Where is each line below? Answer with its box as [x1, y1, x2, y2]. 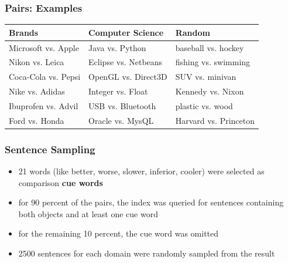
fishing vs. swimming [175, 56, 251, 68]
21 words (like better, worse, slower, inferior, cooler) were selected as [18, 165, 265, 177]
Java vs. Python [88, 41, 146, 53]
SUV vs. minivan [175, 70, 236, 83]
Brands [9, 26, 39, 38]
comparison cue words [18, 176, 103, 188]
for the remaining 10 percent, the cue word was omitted [18, 227, 219, 240]
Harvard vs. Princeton [175, 114, 255, 126]
